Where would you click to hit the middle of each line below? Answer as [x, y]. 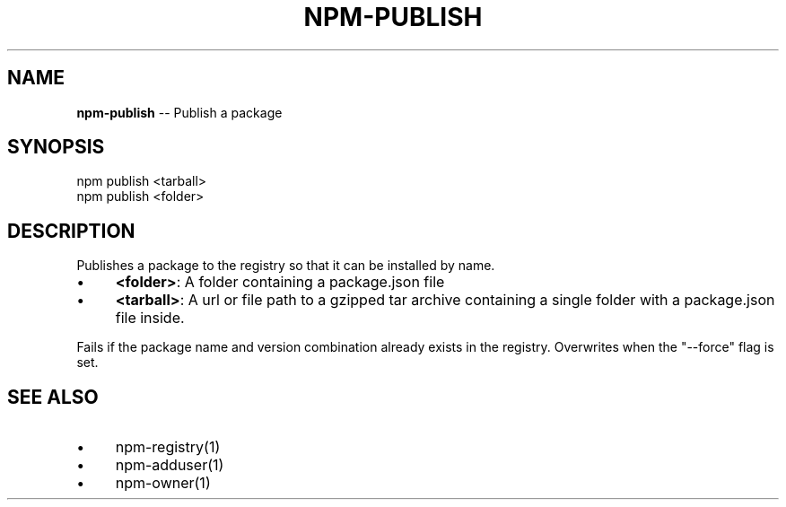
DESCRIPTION [71, 231]
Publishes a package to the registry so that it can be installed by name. [286, 266]
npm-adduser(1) [170, 465]
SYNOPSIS [56, 147]
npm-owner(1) [163, 483]
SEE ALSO [53, 397]
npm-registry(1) [168, 447]
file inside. [150, 318]
